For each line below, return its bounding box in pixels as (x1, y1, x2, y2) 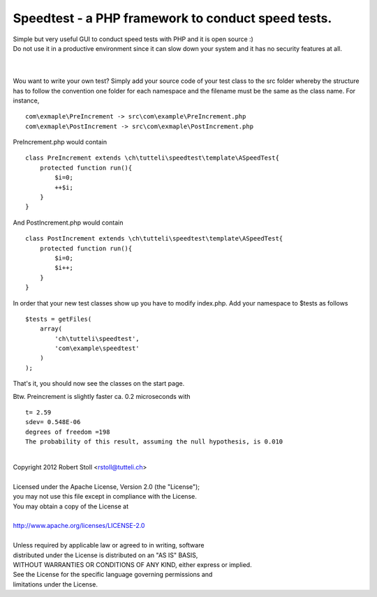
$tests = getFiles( (25, 315, 92, 323)
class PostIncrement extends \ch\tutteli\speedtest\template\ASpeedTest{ (25, 234, 283, 243)
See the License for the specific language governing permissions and (13, 570, 213, 579)
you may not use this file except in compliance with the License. (13, 492, 197, 501)
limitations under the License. (13, 580, 98, 589)
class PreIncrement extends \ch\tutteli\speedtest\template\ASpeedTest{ (25, 154, 279, 162)
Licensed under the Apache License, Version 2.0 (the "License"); (13, 482, 200, 491)
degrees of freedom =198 (25, 428, 110, 436)
